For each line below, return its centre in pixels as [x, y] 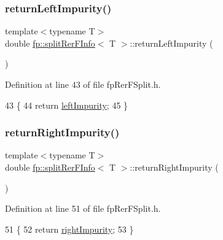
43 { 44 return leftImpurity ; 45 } [67, 105]
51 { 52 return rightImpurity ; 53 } [69, 229]
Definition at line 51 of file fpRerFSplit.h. [83, 208]
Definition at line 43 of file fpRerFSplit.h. [83, 84]
